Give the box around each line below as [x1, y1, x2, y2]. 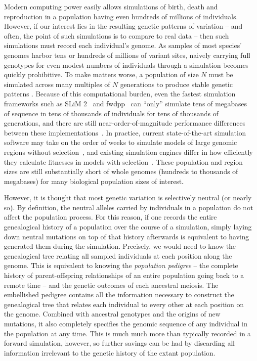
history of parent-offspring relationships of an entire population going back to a [4, 270, 244, 280]
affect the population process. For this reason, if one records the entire [4, 212, 217, 222]
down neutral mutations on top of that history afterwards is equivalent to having [4, 231, 249, 241]
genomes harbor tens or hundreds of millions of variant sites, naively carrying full [4, 49, 251, 60]
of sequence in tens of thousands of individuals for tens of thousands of [4, 108, 218, 118]
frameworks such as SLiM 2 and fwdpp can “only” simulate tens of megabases [4, 98, 247, 108]
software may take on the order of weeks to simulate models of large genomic [4, 137, 237, 147]
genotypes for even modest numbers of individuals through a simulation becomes [4, 59, 249, 70]
